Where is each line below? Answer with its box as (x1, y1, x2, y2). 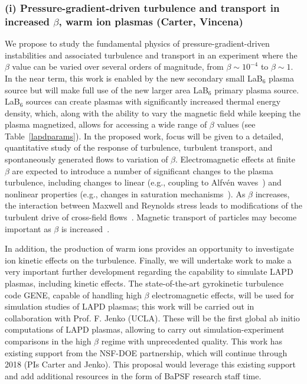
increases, (255, 187, 290, 200)
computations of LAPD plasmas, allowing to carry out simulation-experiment (5, 323, 285, 336)
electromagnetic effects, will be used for (152, 288, 295, 301)
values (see (217, 118, 256, 131)
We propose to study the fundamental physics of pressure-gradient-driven (5, 37, 270, 50)
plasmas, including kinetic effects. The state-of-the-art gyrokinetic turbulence (5, 277, 284, 289)
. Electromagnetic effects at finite (175, 153, 295, 165)
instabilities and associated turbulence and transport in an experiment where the (5, 48, 298, 61)
